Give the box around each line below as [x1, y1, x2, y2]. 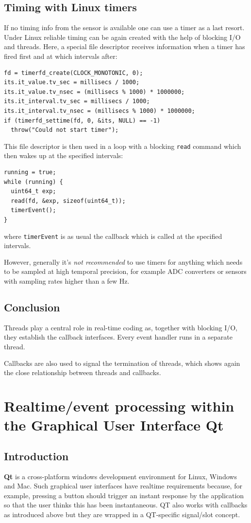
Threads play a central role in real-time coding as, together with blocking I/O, [4, 322, 238, 332]
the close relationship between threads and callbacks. [4, 367, 161, 378]
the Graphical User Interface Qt [4, 415, 224, 435]
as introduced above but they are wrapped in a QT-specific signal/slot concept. [4, 509, 240, 519]
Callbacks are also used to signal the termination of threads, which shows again [4, 358, 240, 368]
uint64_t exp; [11, 188, 56, 195]
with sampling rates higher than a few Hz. [4, 275, 130, 286]
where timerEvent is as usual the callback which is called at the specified [4, 231, 222, 241]
